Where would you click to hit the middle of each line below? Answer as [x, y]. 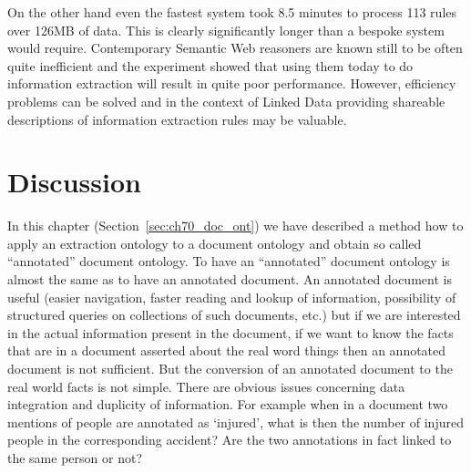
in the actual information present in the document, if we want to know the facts [230, 332]
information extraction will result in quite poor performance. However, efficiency [232, 83]
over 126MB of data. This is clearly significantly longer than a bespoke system [226, 30]
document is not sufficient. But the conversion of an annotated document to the [230, 369]
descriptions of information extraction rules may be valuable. [177, 119]
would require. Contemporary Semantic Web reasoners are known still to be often [235, 48]
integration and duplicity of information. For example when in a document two [228, 404]
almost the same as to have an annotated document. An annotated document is [230, 279]
